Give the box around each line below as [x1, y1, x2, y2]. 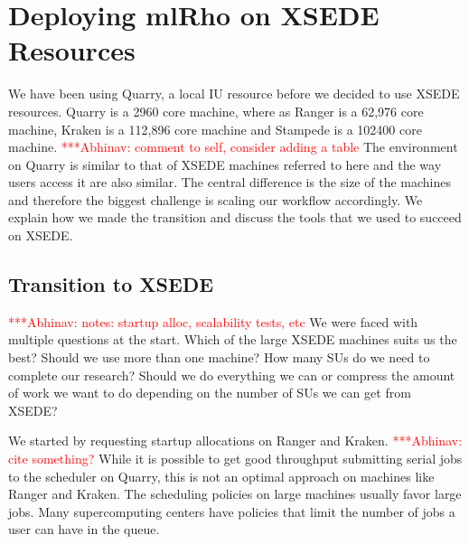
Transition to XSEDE [8, 270, 214, 298]
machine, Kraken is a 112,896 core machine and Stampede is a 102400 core [8, 119, 422, 138]
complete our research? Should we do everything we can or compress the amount [8, 365, 455, 384]
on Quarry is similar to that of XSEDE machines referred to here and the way [8, 155, 442, 174]
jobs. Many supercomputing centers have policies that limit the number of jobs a [8, 502, 455, 521]
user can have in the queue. [8, 520, 160, 539]
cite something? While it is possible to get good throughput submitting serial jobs [8, 449, 463, 468]
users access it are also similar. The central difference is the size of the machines [8, 173, 451, 192]
